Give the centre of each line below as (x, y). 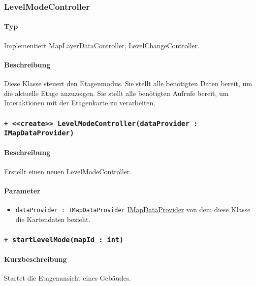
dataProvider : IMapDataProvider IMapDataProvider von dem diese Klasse (133, 209)
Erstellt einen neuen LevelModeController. (68, 171)
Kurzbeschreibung (35, 259)
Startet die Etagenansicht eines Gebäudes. (68, 278)
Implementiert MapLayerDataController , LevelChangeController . (102, 45)
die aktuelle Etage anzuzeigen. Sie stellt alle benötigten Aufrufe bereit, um (116, 93)
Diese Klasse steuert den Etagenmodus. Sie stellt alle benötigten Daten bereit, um (128, 83)
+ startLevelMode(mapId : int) (64, 240)
